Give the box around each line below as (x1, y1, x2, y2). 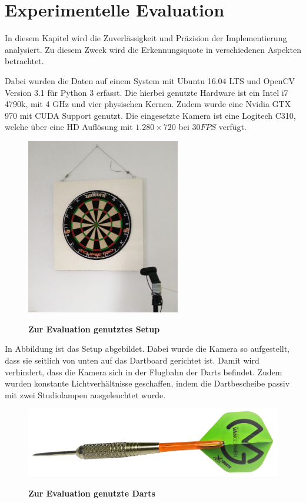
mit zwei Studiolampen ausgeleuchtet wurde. (5, 388, 166, 401)
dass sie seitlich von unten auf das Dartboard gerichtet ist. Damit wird (5, 354, 260, 367)
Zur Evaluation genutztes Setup (28, 322, 160, 335)
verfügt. (218, 121, 247, 133)
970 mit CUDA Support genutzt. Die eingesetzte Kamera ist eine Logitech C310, (5, 109, 296, 121)
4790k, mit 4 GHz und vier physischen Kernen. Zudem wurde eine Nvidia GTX (5, 98, 291, 110)
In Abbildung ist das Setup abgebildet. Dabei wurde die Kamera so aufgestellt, (5, 342, 290, 355)
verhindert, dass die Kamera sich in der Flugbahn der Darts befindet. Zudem (5, 365, 282, 378)
